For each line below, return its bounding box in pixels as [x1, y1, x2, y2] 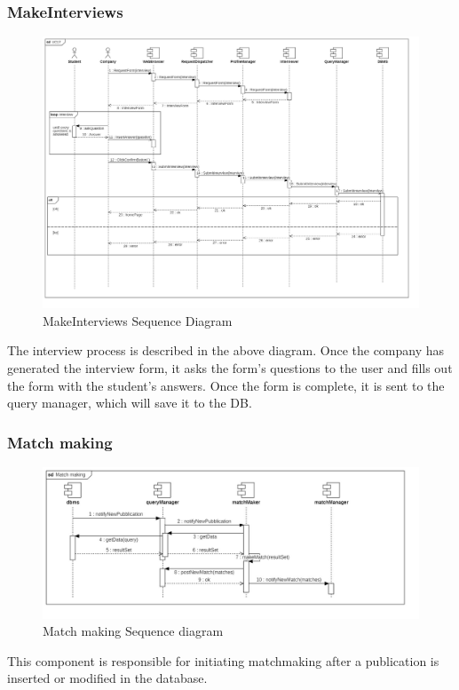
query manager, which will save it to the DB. [7, 393, 252, 412]
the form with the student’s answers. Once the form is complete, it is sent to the [7, 376, 445, 394]
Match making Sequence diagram [43, 622, 224, 640]
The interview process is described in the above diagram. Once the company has [7, 341, 445, 360]
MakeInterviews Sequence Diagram [43, 311, 233, 329]
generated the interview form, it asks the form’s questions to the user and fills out [7, 358, 453, 377]
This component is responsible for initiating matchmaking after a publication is [7, 651, 439, 670]
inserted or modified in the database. [7, 669, 208, 687]
